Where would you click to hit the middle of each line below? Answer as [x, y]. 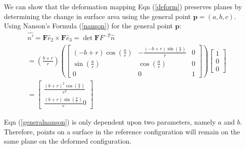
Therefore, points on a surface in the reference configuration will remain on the [122, 131]
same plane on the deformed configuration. [68, 141]
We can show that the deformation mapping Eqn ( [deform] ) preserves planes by [123, 6]
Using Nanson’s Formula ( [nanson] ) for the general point [89, 26]
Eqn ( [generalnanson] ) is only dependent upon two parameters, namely [110, 122]
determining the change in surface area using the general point [97, 16]
